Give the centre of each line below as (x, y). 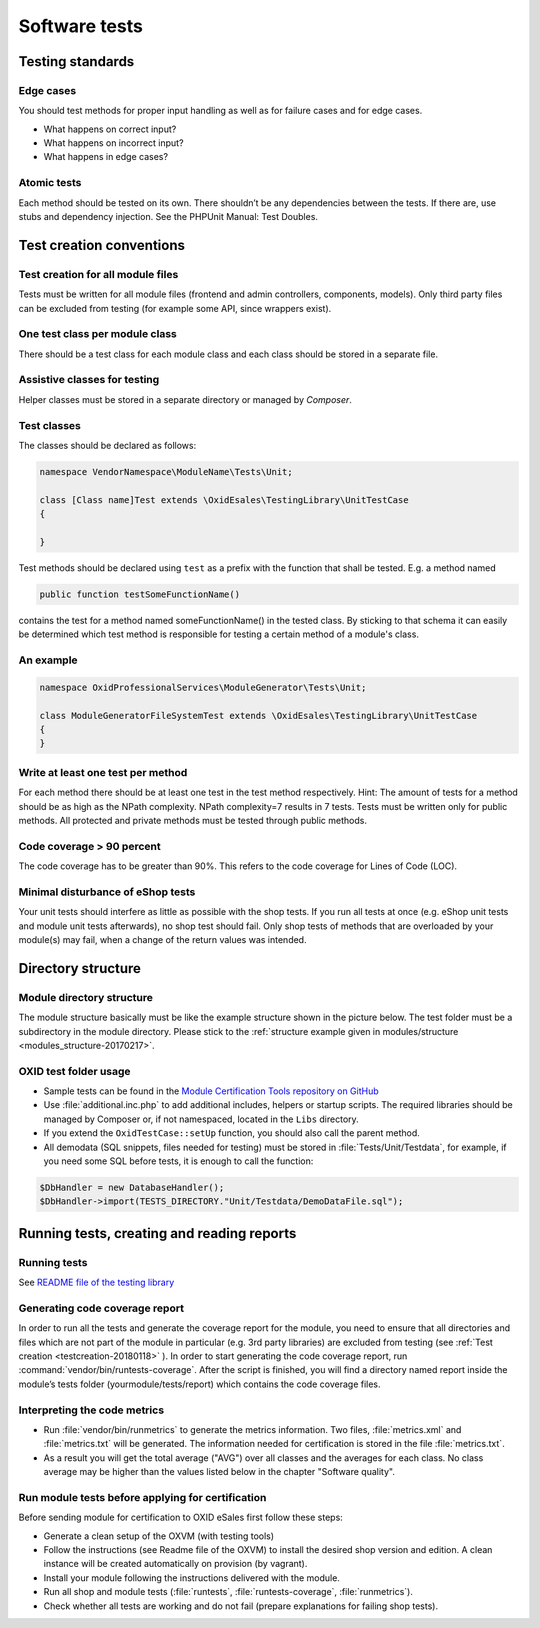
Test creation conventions (101, 245)
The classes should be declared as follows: (107, 445)
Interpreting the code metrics (91, 1410)
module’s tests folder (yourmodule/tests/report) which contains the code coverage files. (199, 1384)
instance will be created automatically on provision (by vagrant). (175, 1564)
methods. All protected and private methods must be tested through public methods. (192, 820)
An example (48, 660)
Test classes (50, 425)
